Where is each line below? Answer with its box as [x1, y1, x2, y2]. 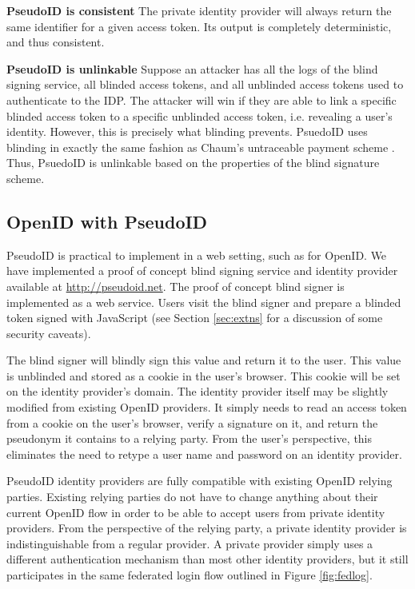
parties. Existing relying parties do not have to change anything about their [6, 488, 378, 505]
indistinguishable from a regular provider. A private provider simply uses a [6, 535, 373, 551]
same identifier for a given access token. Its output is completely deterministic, [6, 18, 392, 34]
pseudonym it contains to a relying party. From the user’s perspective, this [6, 430, 373, 447]
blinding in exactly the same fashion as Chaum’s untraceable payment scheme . [6, 138, 395, 155]
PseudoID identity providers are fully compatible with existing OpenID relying [6, 472, 393, 489]
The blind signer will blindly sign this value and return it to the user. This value [6, 352, 401, 368]
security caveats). [6, 324, 91, 341]
